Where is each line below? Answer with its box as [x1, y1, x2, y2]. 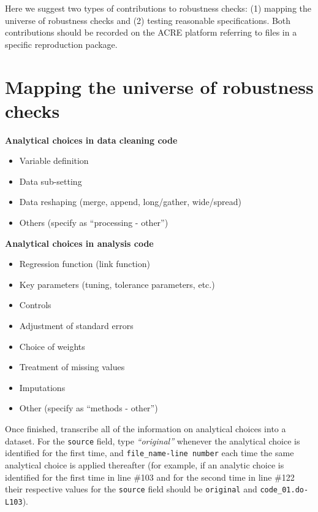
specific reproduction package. [5, 37, 118, 50]
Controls [19, 298, 51, 311]
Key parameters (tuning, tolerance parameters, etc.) [19, 277, 215, 290]
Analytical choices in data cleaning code [5, 133, 178, 146]
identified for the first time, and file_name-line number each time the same [5, 446, 294, 459]
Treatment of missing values [19, 360, 125, 373]
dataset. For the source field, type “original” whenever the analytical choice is [5, 434, 300, 447]
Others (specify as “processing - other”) [19, 216, 168, 229]
